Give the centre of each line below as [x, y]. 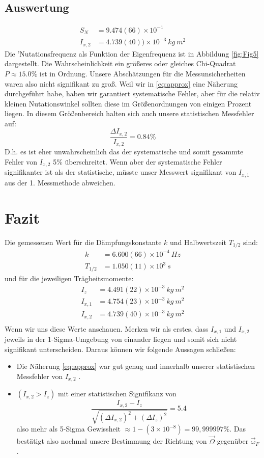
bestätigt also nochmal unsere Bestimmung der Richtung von [112, 441]
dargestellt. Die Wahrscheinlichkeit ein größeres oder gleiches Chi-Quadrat [120, 63]
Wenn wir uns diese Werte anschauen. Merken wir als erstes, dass [107, 328]
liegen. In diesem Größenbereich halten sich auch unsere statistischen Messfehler [129, 113]
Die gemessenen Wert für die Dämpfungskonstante [83, 242]
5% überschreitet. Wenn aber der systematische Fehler [138, 161]
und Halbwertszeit [198, 242]
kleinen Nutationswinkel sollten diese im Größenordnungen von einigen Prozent [128, 103]
